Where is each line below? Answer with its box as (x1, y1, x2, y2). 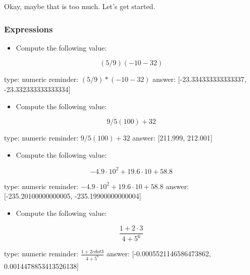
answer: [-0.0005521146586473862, (106, 248, 211, 259)
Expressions (4, 22, 53, 35)
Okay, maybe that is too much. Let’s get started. (4, 1, 156, 11)
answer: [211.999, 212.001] (132, 132, 213, 143)
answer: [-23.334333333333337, (153, 74, 246, 84)
